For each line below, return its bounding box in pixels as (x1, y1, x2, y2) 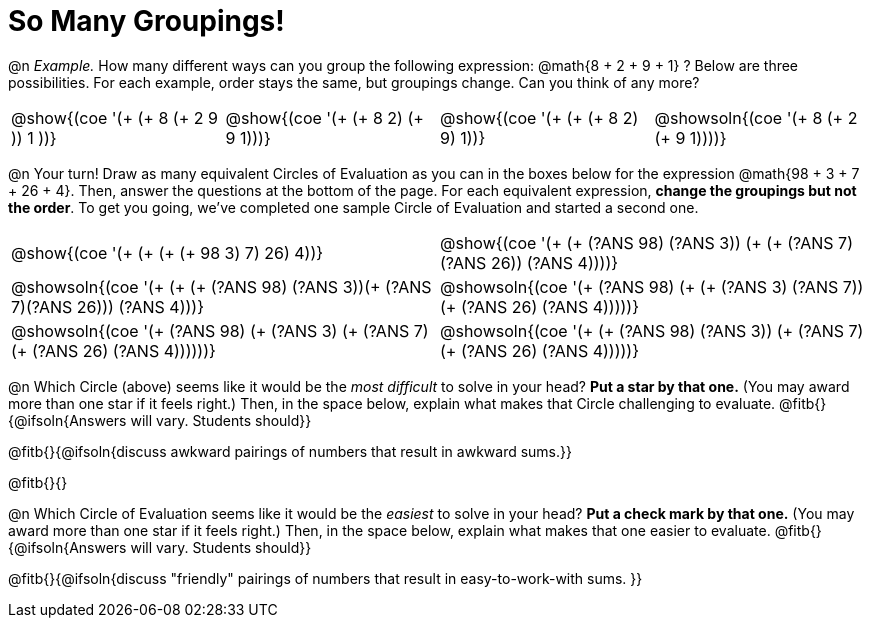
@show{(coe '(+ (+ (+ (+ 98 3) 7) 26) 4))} (11, 242, 324, 263)
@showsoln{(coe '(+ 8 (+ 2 (654, 107, 858, 128)
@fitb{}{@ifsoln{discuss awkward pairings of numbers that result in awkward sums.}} (8, 442, 572, 460)
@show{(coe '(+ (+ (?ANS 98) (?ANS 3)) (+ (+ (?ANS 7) (440, 232, 854, 253)
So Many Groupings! (8, 4, 285, 38)
